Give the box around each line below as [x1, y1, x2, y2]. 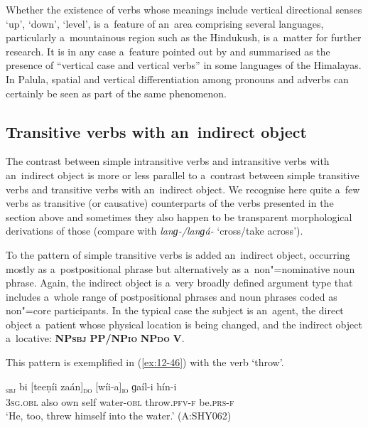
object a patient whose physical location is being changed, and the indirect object [6, 316, 362, 331]
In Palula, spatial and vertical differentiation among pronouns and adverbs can [6, 71, 349, 86]
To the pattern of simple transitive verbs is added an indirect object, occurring [6, 247, 350, 262]
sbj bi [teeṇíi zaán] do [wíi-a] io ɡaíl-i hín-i [6, 378, 177, 395]
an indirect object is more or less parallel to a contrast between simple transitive [6, 167, 359, 182]
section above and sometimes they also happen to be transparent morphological [6, 209, 352, 224]
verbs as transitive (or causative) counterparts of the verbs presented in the [6, 196, 334, 210]
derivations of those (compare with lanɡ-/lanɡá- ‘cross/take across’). [6, 223, 303, 238]
